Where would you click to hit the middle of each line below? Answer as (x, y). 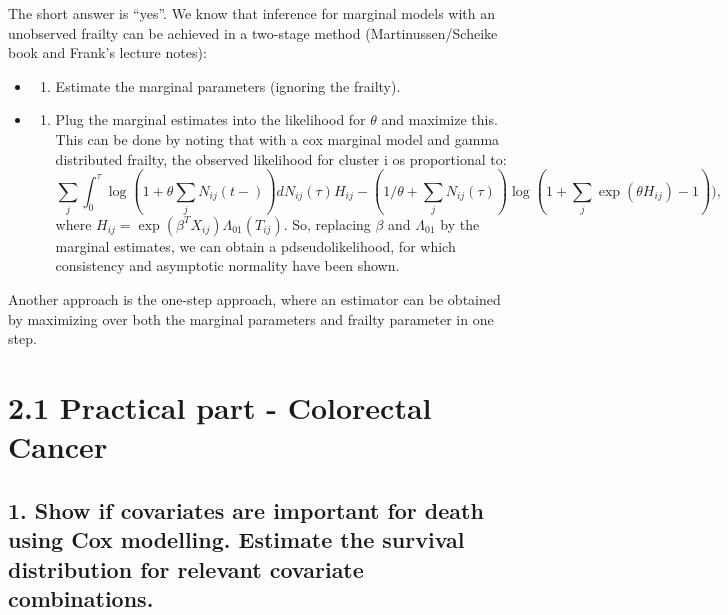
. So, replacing (327, 223)
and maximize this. (439, 119)
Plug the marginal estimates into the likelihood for (210, 119)
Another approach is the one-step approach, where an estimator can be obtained (254, 299)
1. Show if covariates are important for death (246, 509)
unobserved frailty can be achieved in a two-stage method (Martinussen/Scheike (253, 32)
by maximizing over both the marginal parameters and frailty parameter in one (251, 318)
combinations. (81, 597)
